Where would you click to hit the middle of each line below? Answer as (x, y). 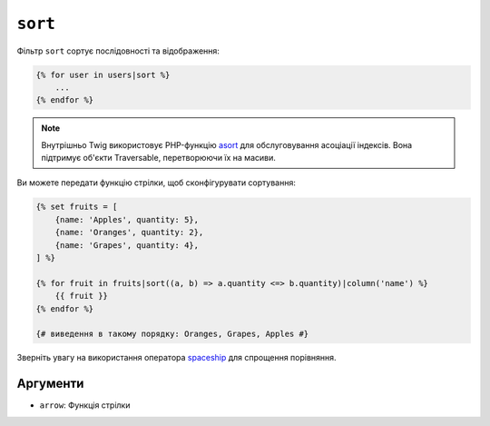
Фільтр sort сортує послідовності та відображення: (118, 51)
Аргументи (50, 384)
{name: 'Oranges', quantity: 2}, (129, 233)
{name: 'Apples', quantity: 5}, (127, 219)
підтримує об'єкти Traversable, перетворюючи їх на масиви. (158, 158)
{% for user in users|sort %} (103, 74)
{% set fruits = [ (77, 207)
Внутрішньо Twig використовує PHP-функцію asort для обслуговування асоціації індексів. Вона (227, 144)
